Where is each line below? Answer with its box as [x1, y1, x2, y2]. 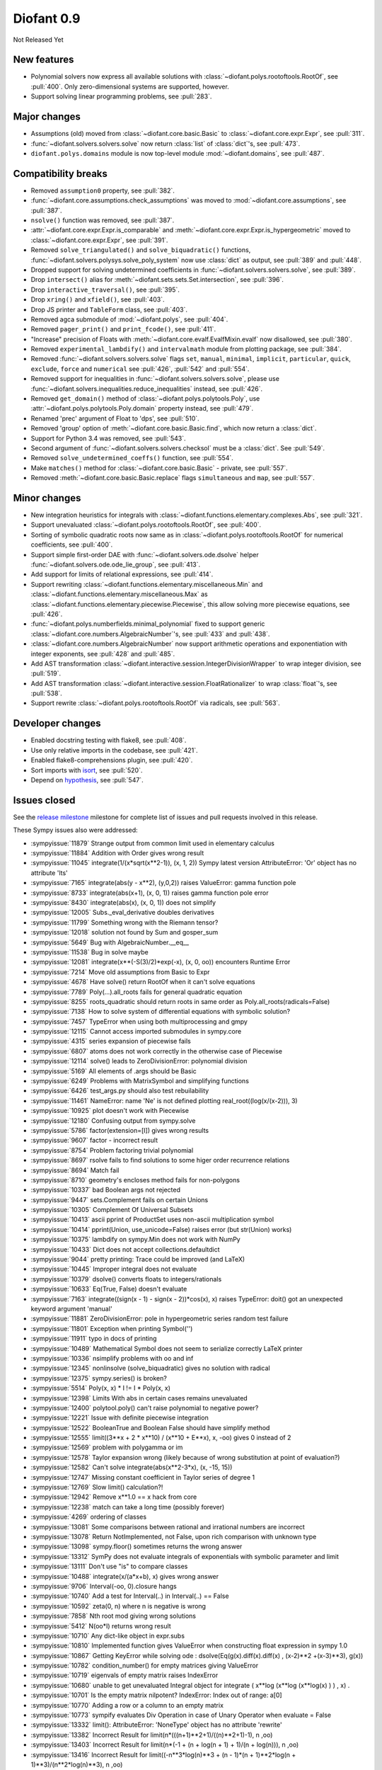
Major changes [13, 110, 81, 123]
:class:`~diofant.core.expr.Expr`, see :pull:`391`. [30, 236, 168, 244]
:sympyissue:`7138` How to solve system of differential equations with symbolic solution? [30, 1007, 290, 1016]
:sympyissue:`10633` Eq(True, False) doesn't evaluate [30, 1285, 187, 1294]
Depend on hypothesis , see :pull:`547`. [30, 775, 144, 784]
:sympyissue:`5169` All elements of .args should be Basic [30, 1066, 197, 1075]
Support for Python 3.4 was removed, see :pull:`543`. [30, 434, 186, 442]
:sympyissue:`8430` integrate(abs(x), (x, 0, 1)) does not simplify [30, 898, 216, 906]
